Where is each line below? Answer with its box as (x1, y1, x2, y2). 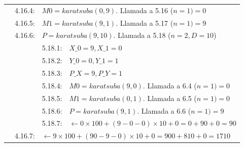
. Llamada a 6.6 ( (137, 105, 191, 116)
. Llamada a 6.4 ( (143, 80, 197, 90)
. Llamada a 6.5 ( (143, 92, 197, 103)
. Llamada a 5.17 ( (116, 17, 173, 28)
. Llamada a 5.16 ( (116, 5, 173, 15)
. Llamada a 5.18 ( (113, 30, 171, 40)
